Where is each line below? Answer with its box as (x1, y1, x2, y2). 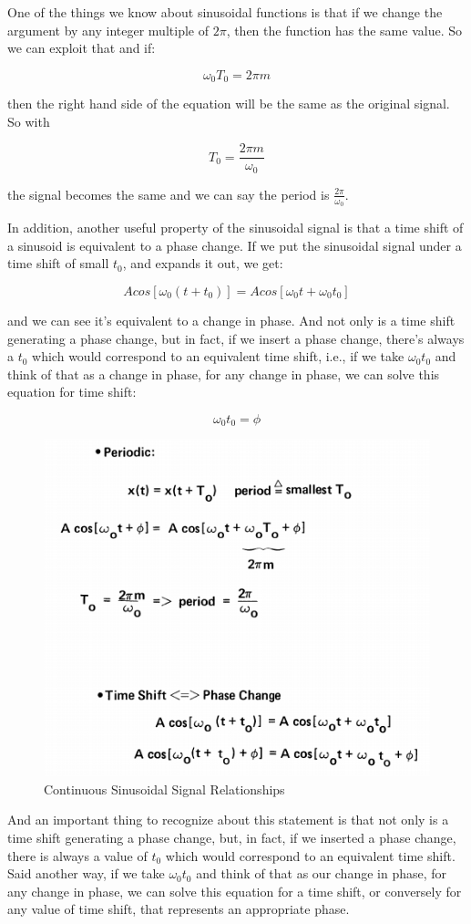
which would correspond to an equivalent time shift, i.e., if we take (32, 347, 404, 366)
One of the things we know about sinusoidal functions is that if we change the (7, 3, 443, 21)
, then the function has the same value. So (226, 20, 462, 39)
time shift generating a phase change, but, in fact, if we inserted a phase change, (7, 828, 456, 847)
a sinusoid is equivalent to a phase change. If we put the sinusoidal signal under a (7, 235, 462, 254)
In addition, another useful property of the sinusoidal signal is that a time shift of (7, 218, 464, 237)
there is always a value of (7, 846, 148, 865)
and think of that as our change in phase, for (196, 864, 447, 883)
